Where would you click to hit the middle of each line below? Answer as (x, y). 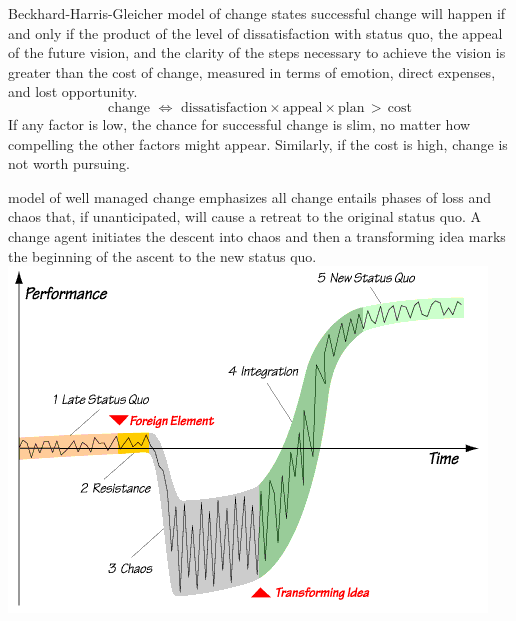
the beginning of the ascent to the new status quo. (162, 255)
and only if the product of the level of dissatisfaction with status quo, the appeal (255, 32)
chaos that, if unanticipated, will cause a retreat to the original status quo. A (244, 216)
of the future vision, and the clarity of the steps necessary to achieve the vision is (257, 52)
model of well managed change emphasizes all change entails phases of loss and (250, 196)
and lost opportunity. (73, 91)
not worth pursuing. (69, 163)
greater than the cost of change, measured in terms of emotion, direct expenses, (252, 71)
